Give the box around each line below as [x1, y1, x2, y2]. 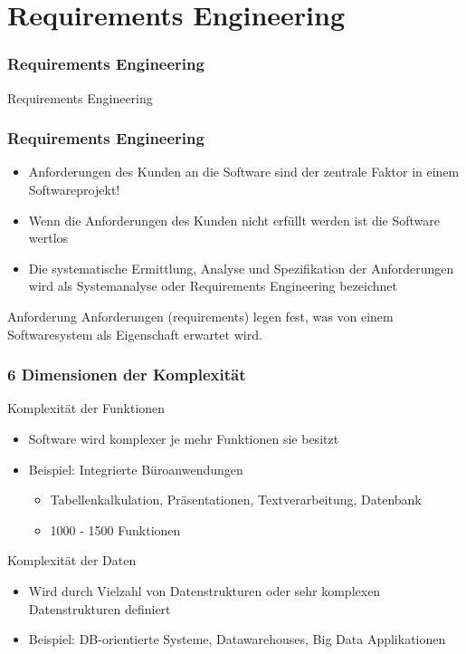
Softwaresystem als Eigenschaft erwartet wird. [7, 324, 262, 343]
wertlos [28, 228, 69, 247]
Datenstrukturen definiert [28, 599, 171, 618]
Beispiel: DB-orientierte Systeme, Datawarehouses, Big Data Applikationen [28, 630, 446, 649]
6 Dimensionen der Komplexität [7, 363, 246, 386]
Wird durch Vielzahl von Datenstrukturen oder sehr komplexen [28, 581, 381, 600]
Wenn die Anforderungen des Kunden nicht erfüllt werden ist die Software [28, 210, 441, 229]
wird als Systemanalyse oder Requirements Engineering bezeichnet [28, 276, 398, 295]
